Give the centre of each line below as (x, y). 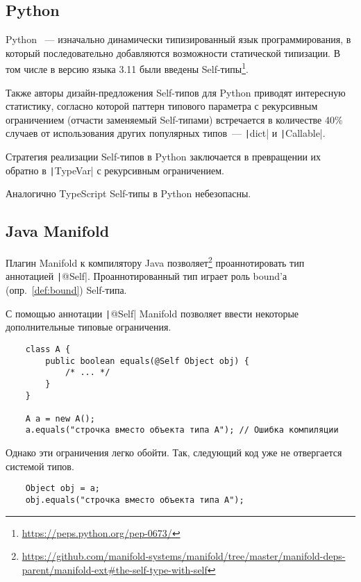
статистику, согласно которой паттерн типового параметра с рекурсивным (162, 106)
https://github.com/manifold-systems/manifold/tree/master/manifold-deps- (184, 556)
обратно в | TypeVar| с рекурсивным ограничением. (115, 170)
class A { (48, 349)
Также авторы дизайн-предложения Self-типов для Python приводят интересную (176, 92)
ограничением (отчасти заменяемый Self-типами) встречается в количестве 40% (174, 119)
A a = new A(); (60, 418)
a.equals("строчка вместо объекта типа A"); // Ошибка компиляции (182, 430)
